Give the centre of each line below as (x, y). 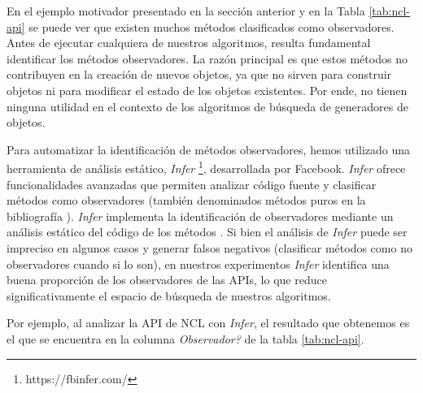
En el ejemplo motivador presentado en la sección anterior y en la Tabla (186, 11)
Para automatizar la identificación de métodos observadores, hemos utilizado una (209, 149)
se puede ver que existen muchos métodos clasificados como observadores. (211, 26)
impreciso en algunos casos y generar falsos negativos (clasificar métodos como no (209, 247)
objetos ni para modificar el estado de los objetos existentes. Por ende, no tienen (207, 90)
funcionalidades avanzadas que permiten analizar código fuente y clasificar (192, 184)
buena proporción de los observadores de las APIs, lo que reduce (167, 280)
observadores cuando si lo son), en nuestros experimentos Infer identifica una (198, 263)
